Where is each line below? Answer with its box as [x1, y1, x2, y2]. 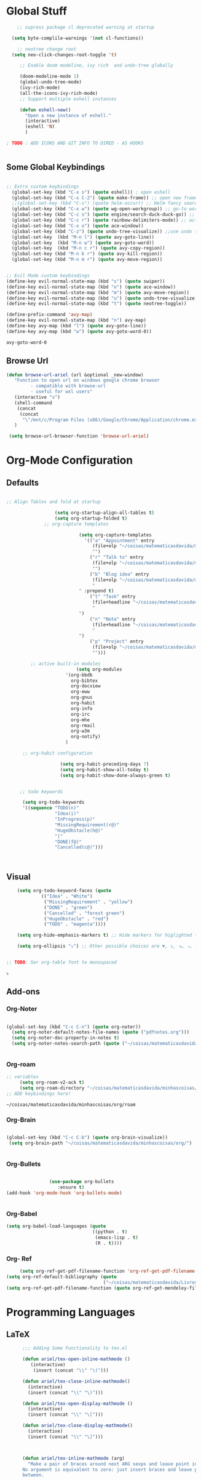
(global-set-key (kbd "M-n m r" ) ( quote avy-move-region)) [11, 257, 163, 263]
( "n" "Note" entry [89, 616, 136, 622]
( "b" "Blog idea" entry [89, 571, 149, 577]
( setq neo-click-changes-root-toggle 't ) [11, 51, 117, 58]
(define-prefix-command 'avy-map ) [6, 312, 93, 318]
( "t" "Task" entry [89, 594, 136, 600]
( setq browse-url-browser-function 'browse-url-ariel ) [8, 433, 149, 439]
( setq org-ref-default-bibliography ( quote [6, 1273, 117, 1280]
